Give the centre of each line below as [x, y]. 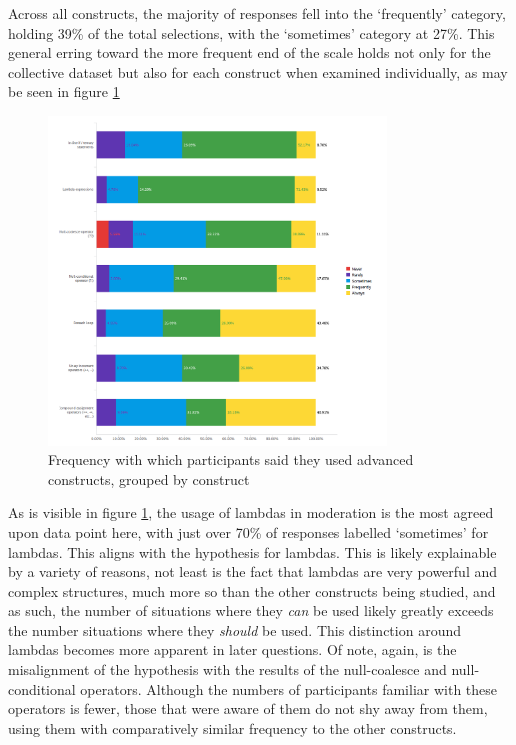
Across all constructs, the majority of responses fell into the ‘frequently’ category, [257, 13]
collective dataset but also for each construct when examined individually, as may [258, 71]
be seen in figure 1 [64, 91]
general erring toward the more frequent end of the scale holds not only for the [249, 52]
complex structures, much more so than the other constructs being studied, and [252, 590]
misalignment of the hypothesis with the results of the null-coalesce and [227, 669]
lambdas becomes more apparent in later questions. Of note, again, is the [232, 649]
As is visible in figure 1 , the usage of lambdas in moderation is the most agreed [251, 512]
